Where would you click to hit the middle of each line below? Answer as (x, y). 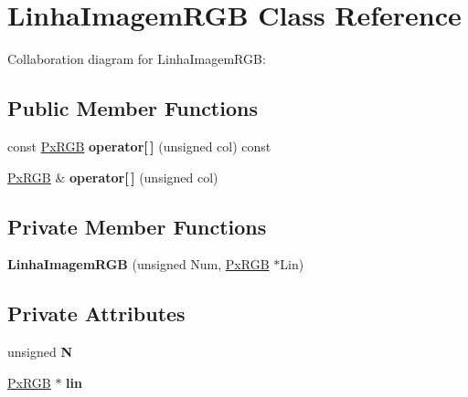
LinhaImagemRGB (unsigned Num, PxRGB (138, 264)
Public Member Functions (133, 108)
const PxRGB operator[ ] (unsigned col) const (139, 146)
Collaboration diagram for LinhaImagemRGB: (137, 59)
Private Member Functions (137, 226)
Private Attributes (96, 313)
